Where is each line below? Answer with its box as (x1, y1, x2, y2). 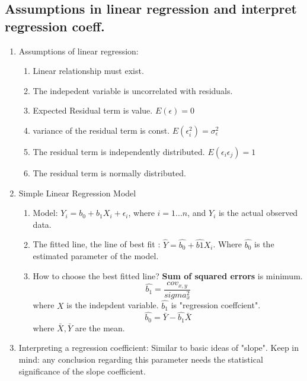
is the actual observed (218, 206, 298, 219)
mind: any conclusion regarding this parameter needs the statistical (18, 353, 263, 365)
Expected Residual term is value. (33, 104, 153, 117)
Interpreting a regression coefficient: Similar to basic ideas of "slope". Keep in (18, 341, 299, 354)
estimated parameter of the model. (33, 250, 159, 262)
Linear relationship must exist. (33, 64, 144, 77)
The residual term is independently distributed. (33, 145, 205, 157)
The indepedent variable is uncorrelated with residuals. (33, 84, 233, 96)
